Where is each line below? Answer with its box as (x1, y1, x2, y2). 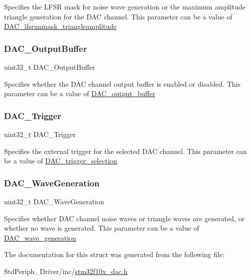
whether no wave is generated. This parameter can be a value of (4, 223, 199, 233)
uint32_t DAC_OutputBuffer (4, 62, 95, 72)
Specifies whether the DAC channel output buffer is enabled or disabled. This (4, 78, 241, 89)
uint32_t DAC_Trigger (4, 129, 76, 139)
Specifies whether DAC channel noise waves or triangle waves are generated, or (4, 213, 245, 223)
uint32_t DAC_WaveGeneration (4, 196, 105, 206)
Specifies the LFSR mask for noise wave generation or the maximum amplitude (4, 1, 246, 11)
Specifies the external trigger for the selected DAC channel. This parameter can (4, 145, 247, 156)
